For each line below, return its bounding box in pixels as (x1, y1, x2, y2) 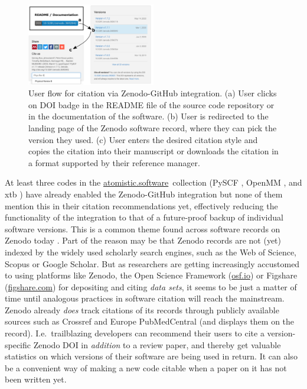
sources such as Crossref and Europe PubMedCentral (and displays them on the (5, 315, 295, 328)
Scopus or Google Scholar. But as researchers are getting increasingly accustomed (5, 257, 300, 270)
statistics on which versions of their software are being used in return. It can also (5, 350, 298, 362)
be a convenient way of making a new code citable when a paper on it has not (5, 361, 287, 374)
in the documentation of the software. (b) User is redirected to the (28, 110, 269, 122)
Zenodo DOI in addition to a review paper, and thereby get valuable (33, 338, 281, 351)
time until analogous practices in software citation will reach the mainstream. (5, 292, 285, 304)
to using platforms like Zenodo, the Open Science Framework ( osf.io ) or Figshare (5, 269, 298, 281)
